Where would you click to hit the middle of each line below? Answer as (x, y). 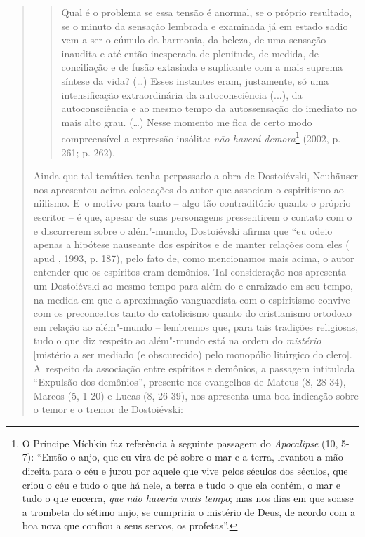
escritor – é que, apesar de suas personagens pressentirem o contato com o (193, 216)
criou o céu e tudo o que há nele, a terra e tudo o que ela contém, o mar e (181, 484)
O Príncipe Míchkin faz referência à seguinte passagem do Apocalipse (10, (180, 443)
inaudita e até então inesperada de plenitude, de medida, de (190, 53)
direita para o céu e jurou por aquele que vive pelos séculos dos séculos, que (185, 471)
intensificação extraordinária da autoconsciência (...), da (182, 94)
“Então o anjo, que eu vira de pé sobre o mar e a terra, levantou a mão (190, 457)
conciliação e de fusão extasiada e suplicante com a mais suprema (202, 67)
